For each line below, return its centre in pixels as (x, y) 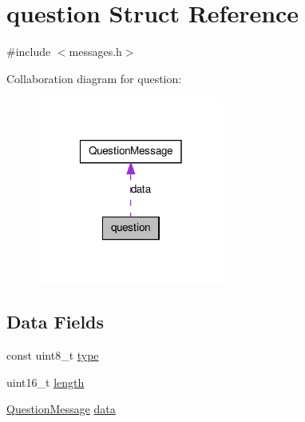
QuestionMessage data (61, 409)
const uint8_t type (53, 355)
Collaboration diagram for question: (94, 78)
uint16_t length (46, 382)
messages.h (95, 52)
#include (29, 52)
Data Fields (55, 322)
